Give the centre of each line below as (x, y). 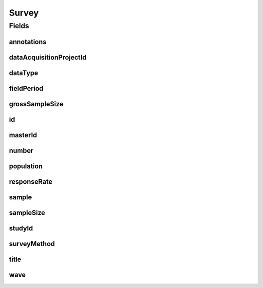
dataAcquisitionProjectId (48, 57)
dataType (24, 73)
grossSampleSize (36, 104)
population (26, 166)
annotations (28, 42)
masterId (23, 135)
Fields (19, 26)
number (21, 150)
